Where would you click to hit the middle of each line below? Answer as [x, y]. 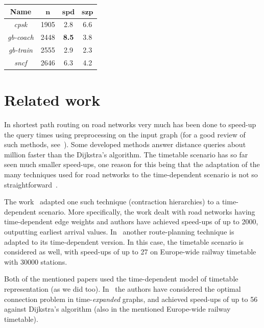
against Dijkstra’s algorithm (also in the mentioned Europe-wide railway [117, 309]
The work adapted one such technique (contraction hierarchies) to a [112, 202]
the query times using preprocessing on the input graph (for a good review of [125, 134]
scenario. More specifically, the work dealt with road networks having [147, 211]
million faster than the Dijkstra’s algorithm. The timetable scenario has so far [126, 154]
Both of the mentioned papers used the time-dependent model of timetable [121, 279]
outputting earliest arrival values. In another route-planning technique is [119, 232]
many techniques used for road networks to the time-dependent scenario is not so [131, 174]
